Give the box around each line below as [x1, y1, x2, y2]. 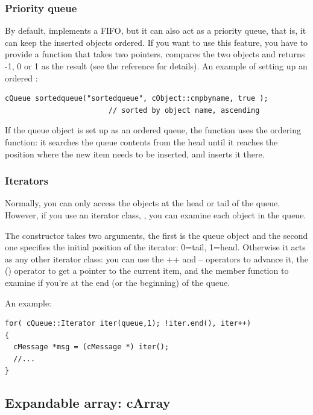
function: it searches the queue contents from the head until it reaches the [5, 135, 278, 148]
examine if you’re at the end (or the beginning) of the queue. [5, 276, 230, 288]
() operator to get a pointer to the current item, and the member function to [5, 264, 289, 277]
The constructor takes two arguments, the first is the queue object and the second [5, 229, 308, 241]
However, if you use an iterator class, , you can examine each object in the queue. [5, 208, 306, 221]
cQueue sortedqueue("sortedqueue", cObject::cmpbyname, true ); [5, 94, 268, 103]
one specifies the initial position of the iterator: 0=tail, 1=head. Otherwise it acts [5, 241, 306, 253]
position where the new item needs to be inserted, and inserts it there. [5, 147, 265, 160]
